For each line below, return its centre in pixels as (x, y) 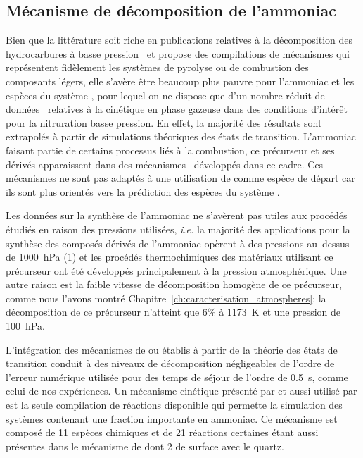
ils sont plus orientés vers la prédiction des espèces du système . (143, 191)
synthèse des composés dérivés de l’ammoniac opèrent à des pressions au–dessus (178, 243)
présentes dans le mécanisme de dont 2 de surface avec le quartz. (145, 446)
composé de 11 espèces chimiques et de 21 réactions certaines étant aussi (162, 432)
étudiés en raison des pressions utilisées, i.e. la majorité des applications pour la (178, 229)
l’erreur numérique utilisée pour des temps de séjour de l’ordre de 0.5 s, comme (177, 377)
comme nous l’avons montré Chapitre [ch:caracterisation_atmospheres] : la (166, 298)
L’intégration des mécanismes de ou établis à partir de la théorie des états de (172, 349)
